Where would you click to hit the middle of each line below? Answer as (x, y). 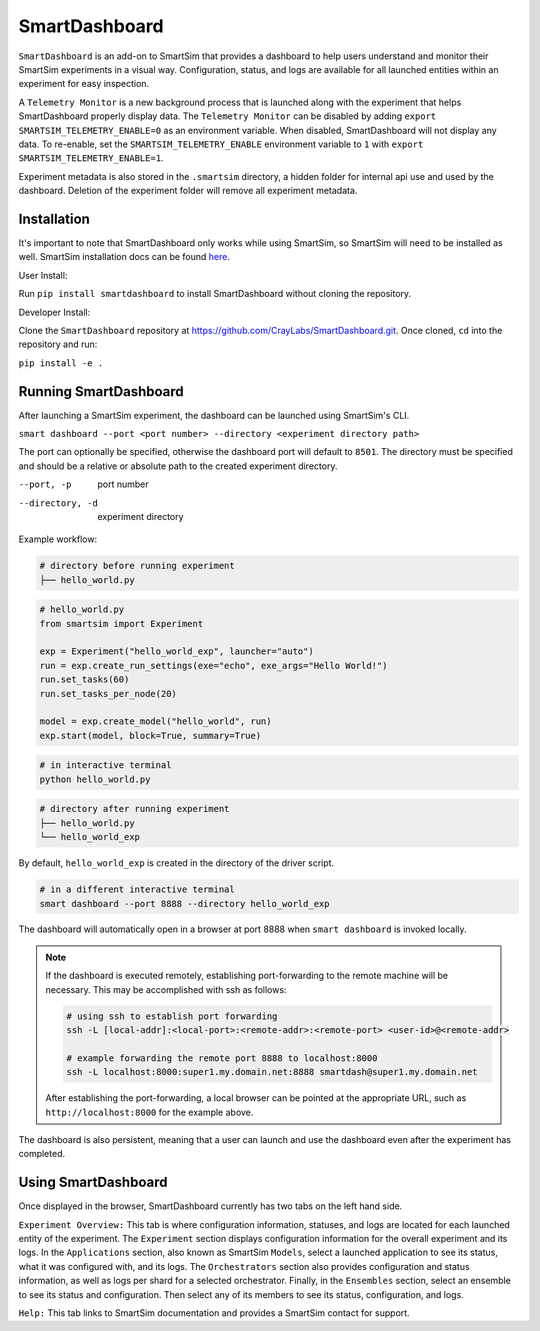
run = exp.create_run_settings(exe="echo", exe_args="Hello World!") (213, 665)
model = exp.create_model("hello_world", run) (155, 721)
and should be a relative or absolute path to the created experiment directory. (178, 466)
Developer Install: (54, 312)
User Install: (43, 275)
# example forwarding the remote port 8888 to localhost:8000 (222, 1058)
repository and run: (58, 344)
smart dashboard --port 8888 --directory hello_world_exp (184, 903)
